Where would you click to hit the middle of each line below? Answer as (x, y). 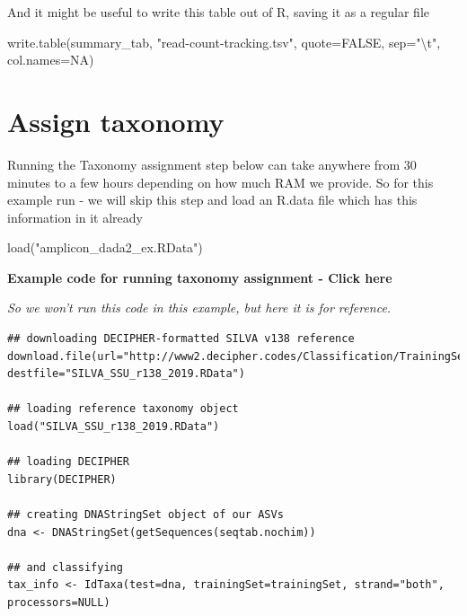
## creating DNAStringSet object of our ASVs (145, 515)
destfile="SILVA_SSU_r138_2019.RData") (126, 374)
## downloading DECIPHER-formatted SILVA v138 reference (181, 339)
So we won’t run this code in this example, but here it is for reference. (199, 308)
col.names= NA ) (51, 60)
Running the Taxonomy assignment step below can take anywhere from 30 (212, 164)
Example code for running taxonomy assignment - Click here (200, 277)
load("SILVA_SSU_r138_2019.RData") (114, 427)
